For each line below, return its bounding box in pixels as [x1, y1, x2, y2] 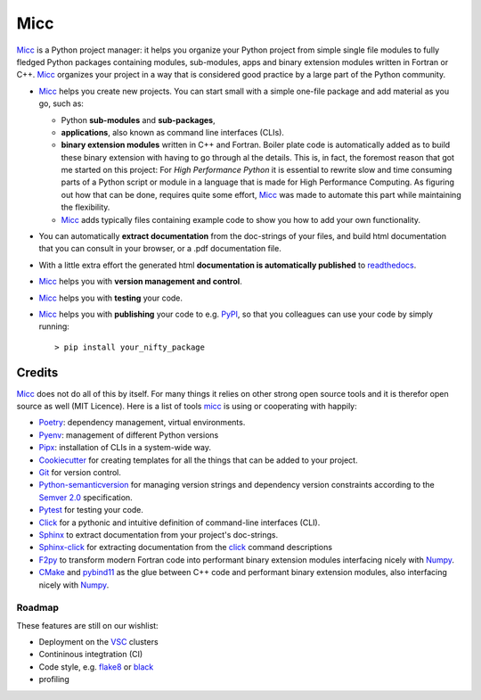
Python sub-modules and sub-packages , [61, 114, 216, 125]
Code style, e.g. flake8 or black [38, 661, 154, 672]
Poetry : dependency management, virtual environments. [38, 417, 246, 428]
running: [38, 321, 70, 332]
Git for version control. [38, 467, 122, 477]
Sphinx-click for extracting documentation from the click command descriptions [38, 542, 333, 553]
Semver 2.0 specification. [38, 491, 133, 503]
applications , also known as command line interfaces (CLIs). [61, 127, 285, 137]
